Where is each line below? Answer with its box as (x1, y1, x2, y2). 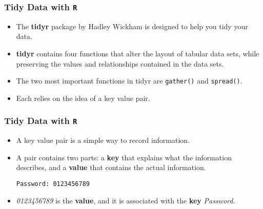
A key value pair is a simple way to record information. (16, 135, 190, 145)
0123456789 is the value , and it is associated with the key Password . (16, 195, 235, 205)
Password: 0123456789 (16, 180, 90, 187)
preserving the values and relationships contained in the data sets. (16, 58, 224, 69)
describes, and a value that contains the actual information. (16, 162, 206, 173)
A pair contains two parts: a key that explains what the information (16, 152, 232, 162)
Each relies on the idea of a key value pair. (16, 92, 150, 103)
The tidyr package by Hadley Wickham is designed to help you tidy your (16, 20, 248, 31)
